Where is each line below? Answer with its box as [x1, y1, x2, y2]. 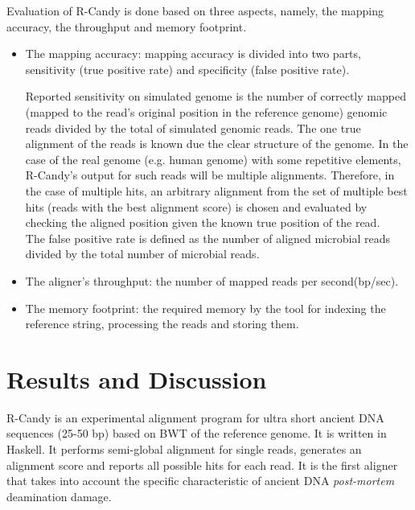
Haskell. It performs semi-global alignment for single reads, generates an [6, 441, 362, 457]
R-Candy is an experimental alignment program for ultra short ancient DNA [6, 409, 384, 426]
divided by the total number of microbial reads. [25, 245, 260, 262]
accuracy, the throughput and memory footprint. [6, 18, 247, 35]
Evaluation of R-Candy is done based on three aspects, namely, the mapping [6, 2, 384, 19]
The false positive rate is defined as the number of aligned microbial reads [25, 229, 390, 246]
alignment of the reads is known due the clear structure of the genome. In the [25, 135, 409, 152]
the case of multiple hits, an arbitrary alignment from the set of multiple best [25, 182, 408, 199]
